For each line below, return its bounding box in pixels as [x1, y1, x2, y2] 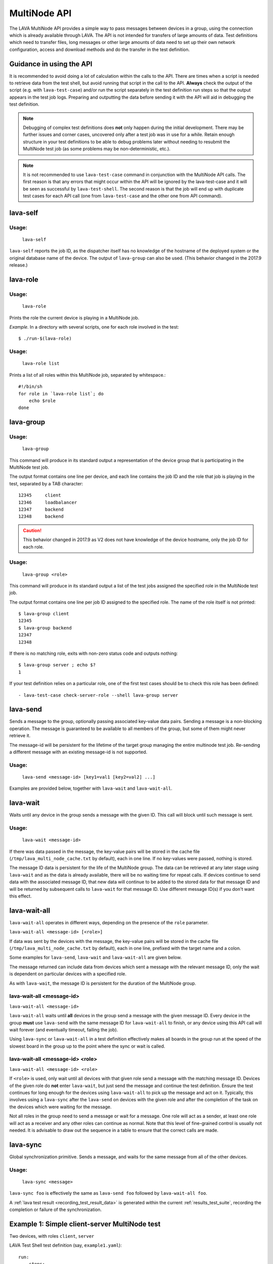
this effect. [9, 893, 32, 899]
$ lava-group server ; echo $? [18, 662, 96, 668]
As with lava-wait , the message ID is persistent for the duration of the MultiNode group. [9, 980, 197, 986]
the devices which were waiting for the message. [9, 1104, 112, 1110]
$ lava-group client [18, 611, 69, 617]
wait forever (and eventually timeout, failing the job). [9, 1026, 118, 1032]
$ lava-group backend [18, 625, 72, 630]
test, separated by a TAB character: [9, 480, 83, 486]
